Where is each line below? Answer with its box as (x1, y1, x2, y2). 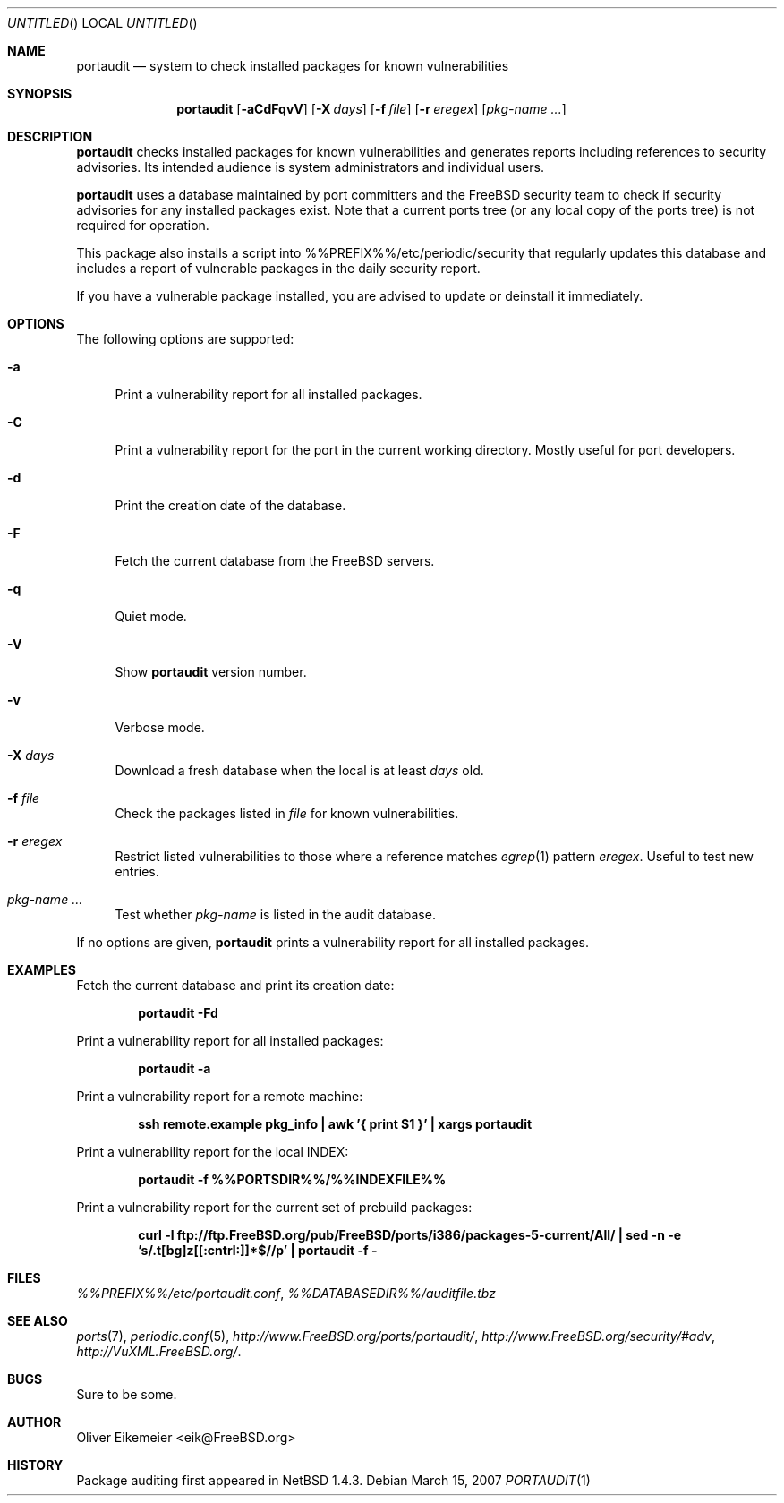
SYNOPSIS (7, 86, 72, 101)
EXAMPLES (7, 962, 76, 978)
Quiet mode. (115, 609, 187, 624)
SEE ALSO (7, 1313, 68, 1328)
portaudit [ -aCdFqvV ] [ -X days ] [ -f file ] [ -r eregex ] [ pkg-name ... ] (176, 101, 567, 116)
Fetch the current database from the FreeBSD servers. (115, 553, 435, 568)
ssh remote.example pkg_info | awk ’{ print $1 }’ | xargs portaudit (138, 1116, 533, 1132)
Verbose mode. (115, 720, 205, 735)
